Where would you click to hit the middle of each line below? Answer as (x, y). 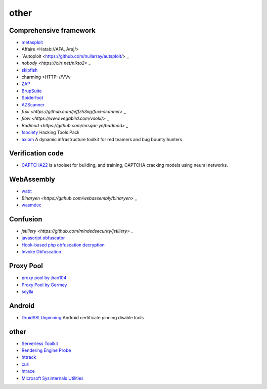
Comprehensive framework (52, 30)
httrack (29, 357)
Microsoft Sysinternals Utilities (53, 378)
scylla (27, 292)
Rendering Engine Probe (46, 350)
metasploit (32, 43)
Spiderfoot (32, 98)
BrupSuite (32, 91)
